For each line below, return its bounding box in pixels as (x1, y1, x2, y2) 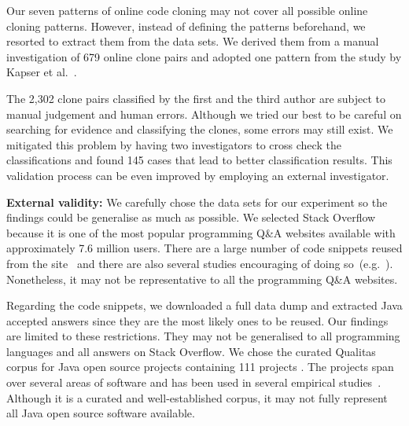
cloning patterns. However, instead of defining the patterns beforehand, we (6, 17, 366, 34)
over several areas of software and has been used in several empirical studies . (6, 374, 381, 391)
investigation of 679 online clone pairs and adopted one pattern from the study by (6, 48, 402, 64)
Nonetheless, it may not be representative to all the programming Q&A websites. (6, 270, 398, 287)
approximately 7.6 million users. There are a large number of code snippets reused (6, 240, 403, 256)
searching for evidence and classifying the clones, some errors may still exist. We (6, 121, 393, 138)
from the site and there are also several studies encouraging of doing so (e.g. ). (6, 255, 393, 271)
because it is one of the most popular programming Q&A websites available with (6, 224, 396, 241)
